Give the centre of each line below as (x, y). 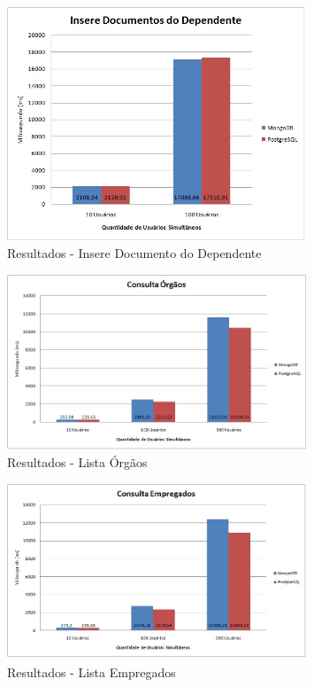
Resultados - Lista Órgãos (77, 462)
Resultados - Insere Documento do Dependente (134, 253)
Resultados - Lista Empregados (92, 671)
